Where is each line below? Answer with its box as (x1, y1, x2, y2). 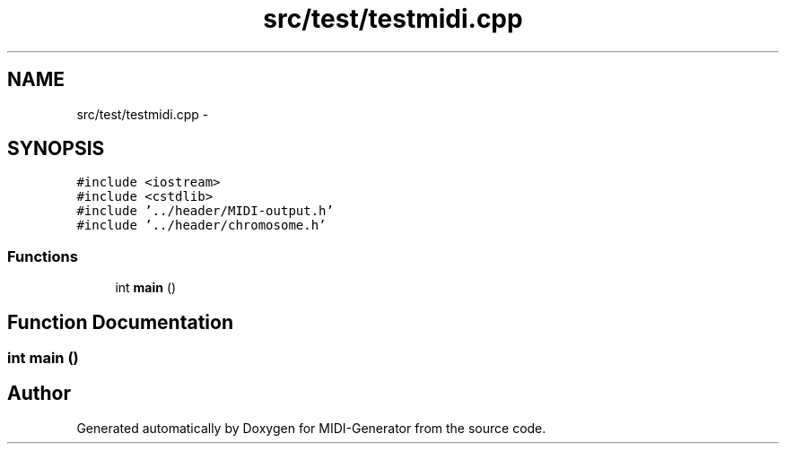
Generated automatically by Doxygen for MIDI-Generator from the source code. (76, 420, 546, 436)
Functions (7, 247, 78, 265)
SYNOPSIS (7, 137, 105, 160)
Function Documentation (7, 310, 233, 334)
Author (7, 382, 71, 405)
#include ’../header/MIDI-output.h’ (76, 204, 334, 219)
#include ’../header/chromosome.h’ (76, 218, 327, 233)
